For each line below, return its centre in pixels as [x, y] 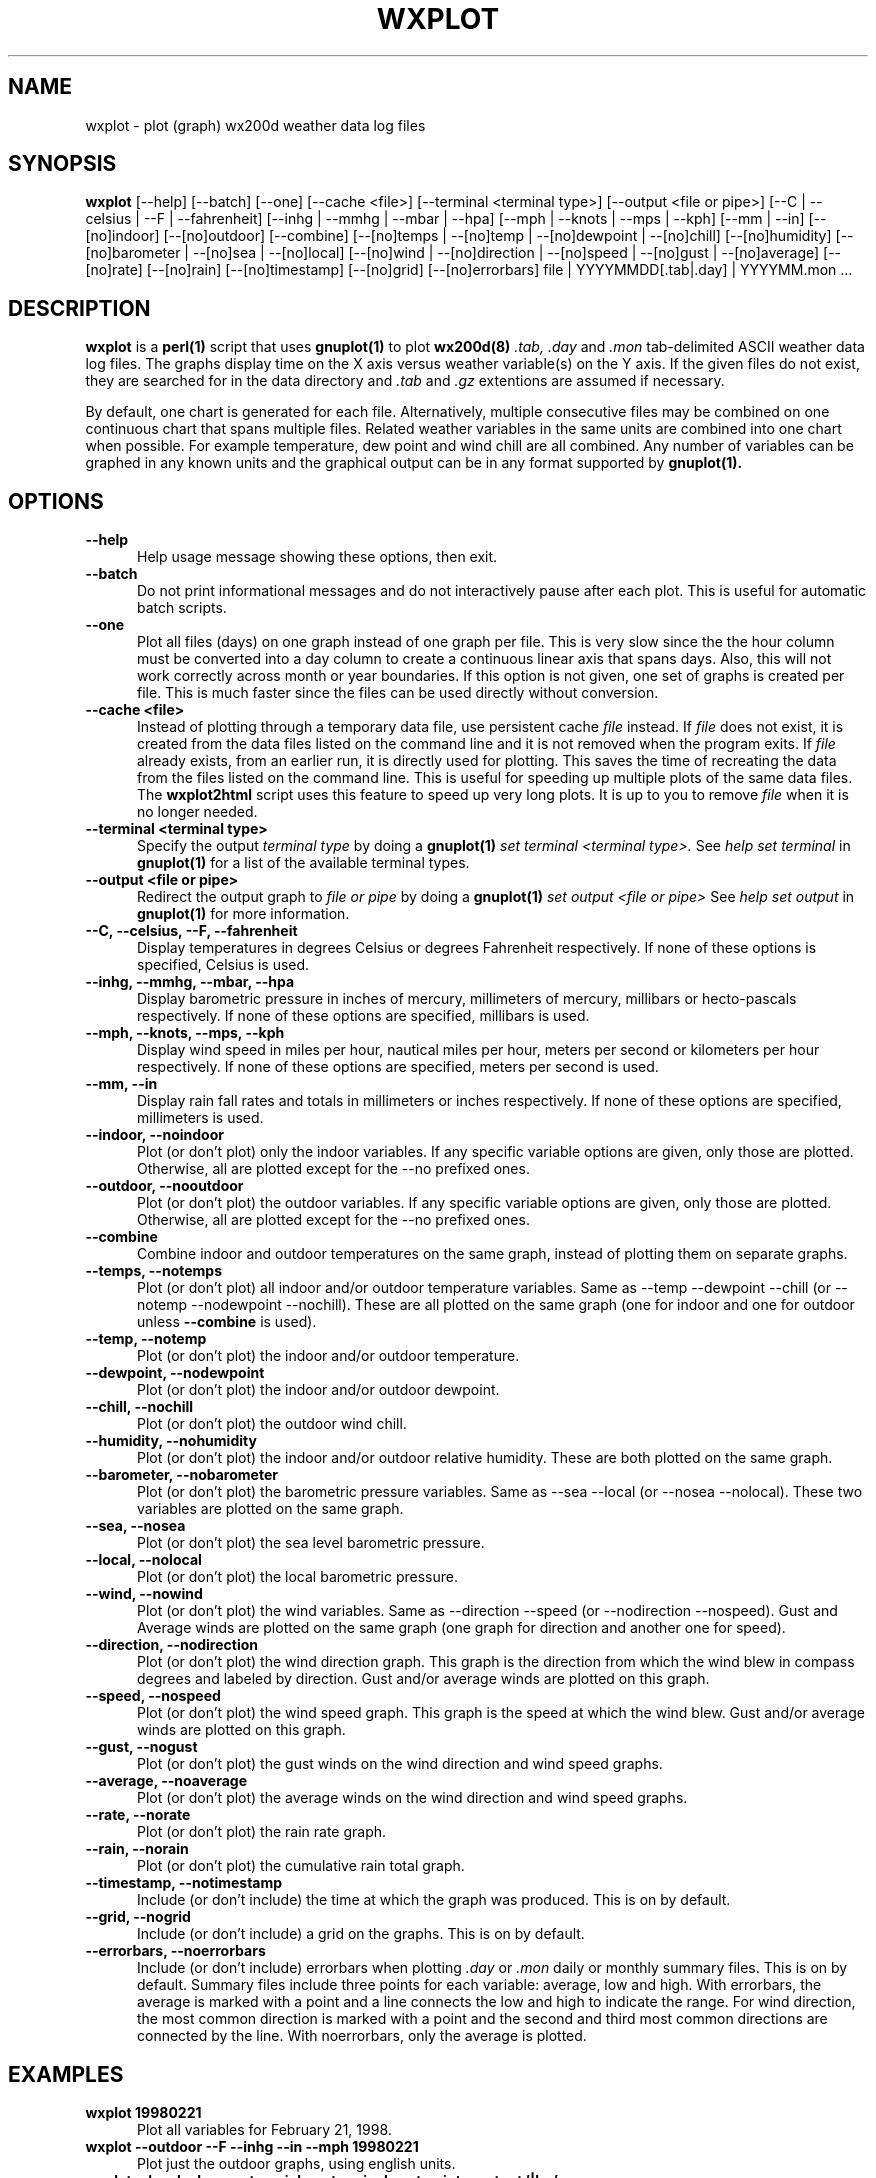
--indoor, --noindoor [154, 1135]
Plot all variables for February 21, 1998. [264, 2129]
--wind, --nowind [144, 1594]
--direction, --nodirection [172, 1645]
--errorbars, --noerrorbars [175, 1951]
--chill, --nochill [139, 1407]
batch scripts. [182, 608]
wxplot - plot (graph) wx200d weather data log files [255, 125]
